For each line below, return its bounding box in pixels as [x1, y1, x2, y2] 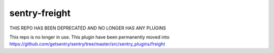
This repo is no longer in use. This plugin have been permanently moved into [9, 34, 170, 40]
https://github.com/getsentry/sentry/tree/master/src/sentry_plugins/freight [9, 41, 165, 47]
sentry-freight [9, 7, 71, 18]
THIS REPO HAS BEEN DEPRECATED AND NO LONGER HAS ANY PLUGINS [9, 25, 166, 31]
